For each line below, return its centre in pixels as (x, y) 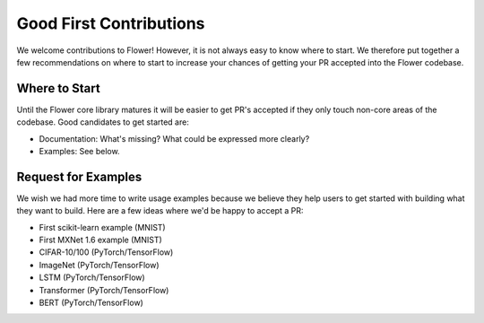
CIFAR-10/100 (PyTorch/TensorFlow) (106, 252)
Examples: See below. (79, 152)
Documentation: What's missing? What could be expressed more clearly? (174, 138)
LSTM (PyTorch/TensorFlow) (92, 277)
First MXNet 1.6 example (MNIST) (101, 240)
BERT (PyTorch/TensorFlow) (91, 303)
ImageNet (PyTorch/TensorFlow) (99, 265)
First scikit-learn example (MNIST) (102, 227)
